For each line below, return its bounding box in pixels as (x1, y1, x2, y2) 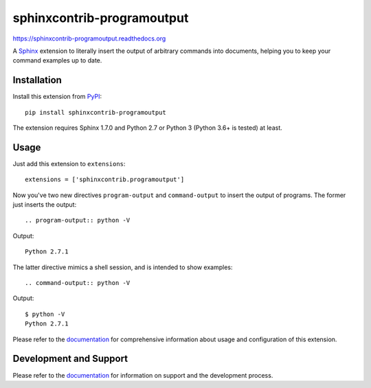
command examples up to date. (12, 56, 102, 65)
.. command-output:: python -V (25, 279, 131, 287)
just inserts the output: (12, 201, 77, 209)
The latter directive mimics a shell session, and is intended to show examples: (12, 263, 233, 271)
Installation (12, 74, 62, 86)
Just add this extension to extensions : (12, 159, 126, 168)
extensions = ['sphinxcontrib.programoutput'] (25, 176, 185, 183)
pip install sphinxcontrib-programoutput (25, 109, 166, 116)
